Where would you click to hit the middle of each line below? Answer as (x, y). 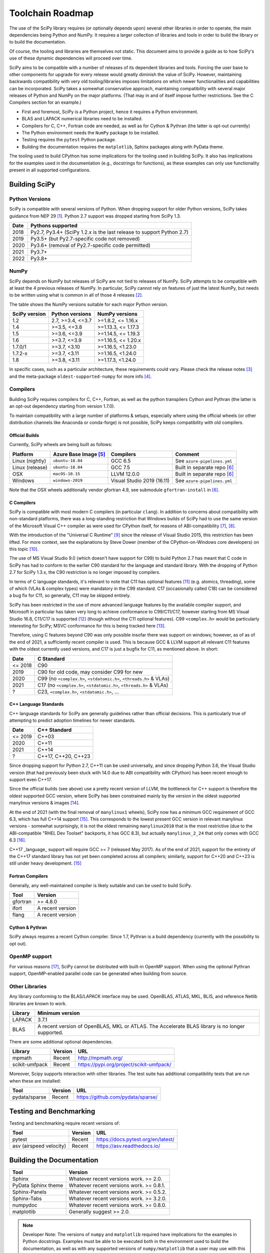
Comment (187, 454)
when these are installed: (35, 1081)
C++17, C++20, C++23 (64, 756)
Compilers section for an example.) (45, 102)
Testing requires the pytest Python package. (69, 140)
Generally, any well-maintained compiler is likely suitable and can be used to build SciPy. (100, 885)
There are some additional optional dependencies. (61, 1042)
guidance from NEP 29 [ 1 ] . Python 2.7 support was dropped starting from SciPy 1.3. (95, 216)
